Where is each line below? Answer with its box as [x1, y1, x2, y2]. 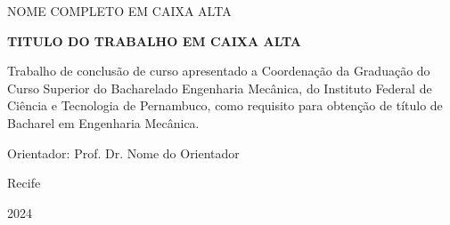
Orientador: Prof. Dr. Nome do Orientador [7, 143, 240, 162]
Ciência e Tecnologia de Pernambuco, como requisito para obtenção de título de [7, 96, 443, 115]
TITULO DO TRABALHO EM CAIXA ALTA [7, 31, 302, 50]
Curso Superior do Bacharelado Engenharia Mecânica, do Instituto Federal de [7, 78, 432, 97]
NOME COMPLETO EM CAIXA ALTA [7, 2, 232, 20]
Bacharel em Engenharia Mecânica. [7, 113, 200, 132]
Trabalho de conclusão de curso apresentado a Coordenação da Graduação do [7, 61, 430, 80]
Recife [7, 173, 41, 192]
